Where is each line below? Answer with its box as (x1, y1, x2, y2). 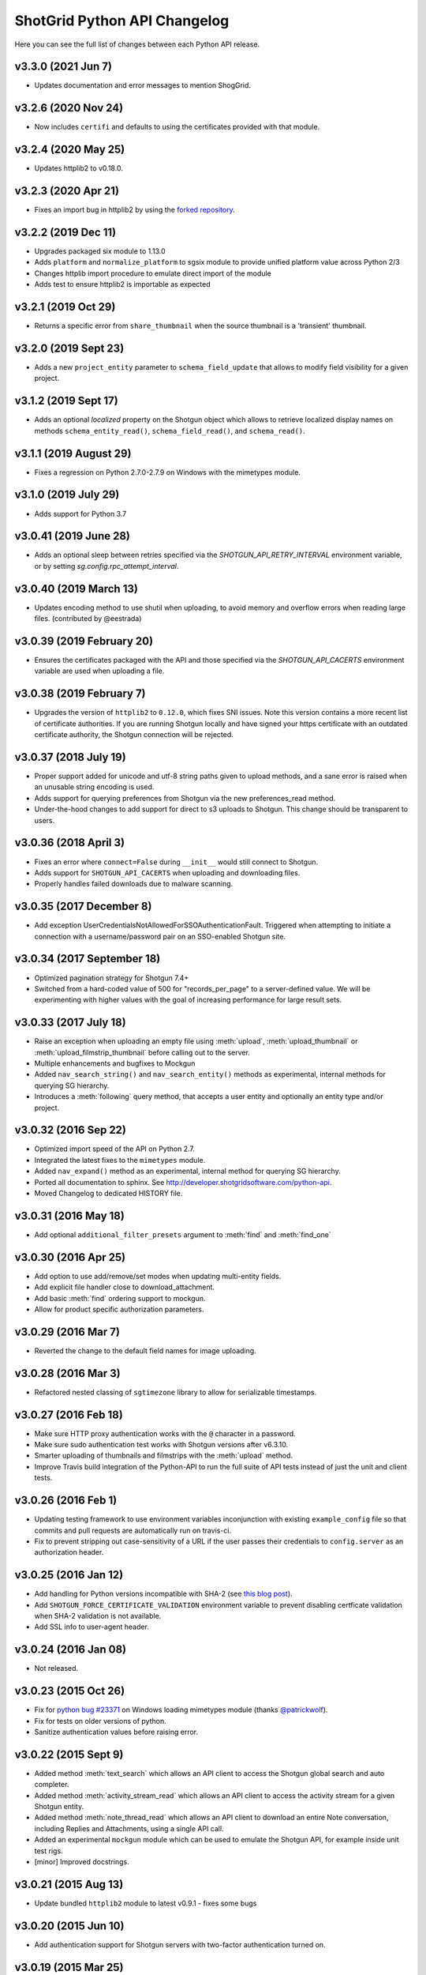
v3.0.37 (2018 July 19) (14, 750, 126, 764)
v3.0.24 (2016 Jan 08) (14, 1643, 126, 1657)
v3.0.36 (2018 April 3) (14, 836, 125, 849)
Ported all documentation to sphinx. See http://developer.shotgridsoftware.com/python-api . (34, 1177, 332, 1187)
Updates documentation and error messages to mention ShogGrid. (34, 81, 252, 90)
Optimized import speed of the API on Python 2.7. (34, 1144, 195, 1153)
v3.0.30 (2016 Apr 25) (14, 1251, 126, 1264)
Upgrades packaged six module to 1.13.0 (34, 246, 166, 256)
